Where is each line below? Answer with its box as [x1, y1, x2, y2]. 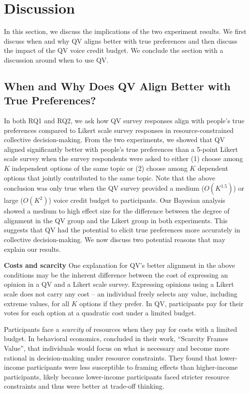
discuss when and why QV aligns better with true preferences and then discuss [4, 35, 237, 46]
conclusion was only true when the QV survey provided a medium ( [4, 183, 205, 193]
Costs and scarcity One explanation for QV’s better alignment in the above [4, 260, 235, 270]
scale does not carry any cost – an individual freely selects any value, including [4, 289, 237, 298]
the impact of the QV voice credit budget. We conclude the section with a [4, 45, 223, 55]
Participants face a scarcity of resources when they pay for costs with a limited [4, 324, 237, 334]
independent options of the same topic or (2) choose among [12, 163, 188, 173]
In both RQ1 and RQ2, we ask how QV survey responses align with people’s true [4, 115, 245, 126]
